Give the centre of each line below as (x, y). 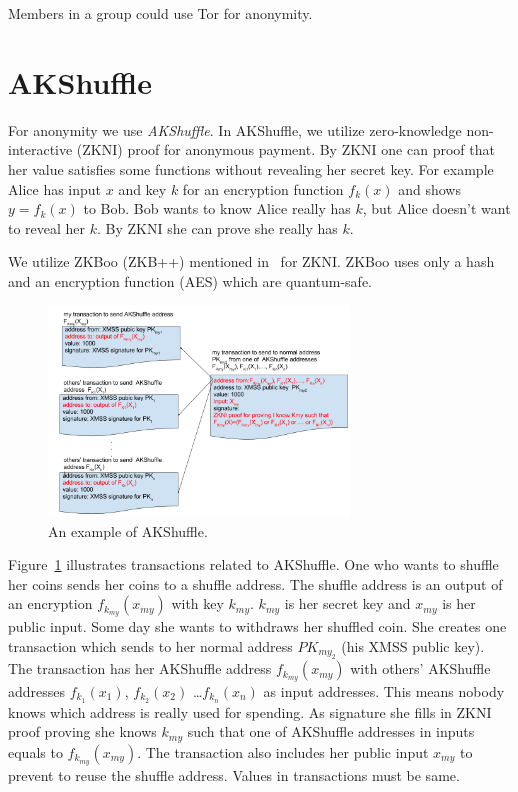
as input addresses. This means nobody (384, 691)
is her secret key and (347, 603)
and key (142, 188)
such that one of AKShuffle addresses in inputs (331, 731)
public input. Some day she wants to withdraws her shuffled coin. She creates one (257, 626)
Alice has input (55, 188)
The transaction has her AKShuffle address (140, 668)
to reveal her (47, 227)
